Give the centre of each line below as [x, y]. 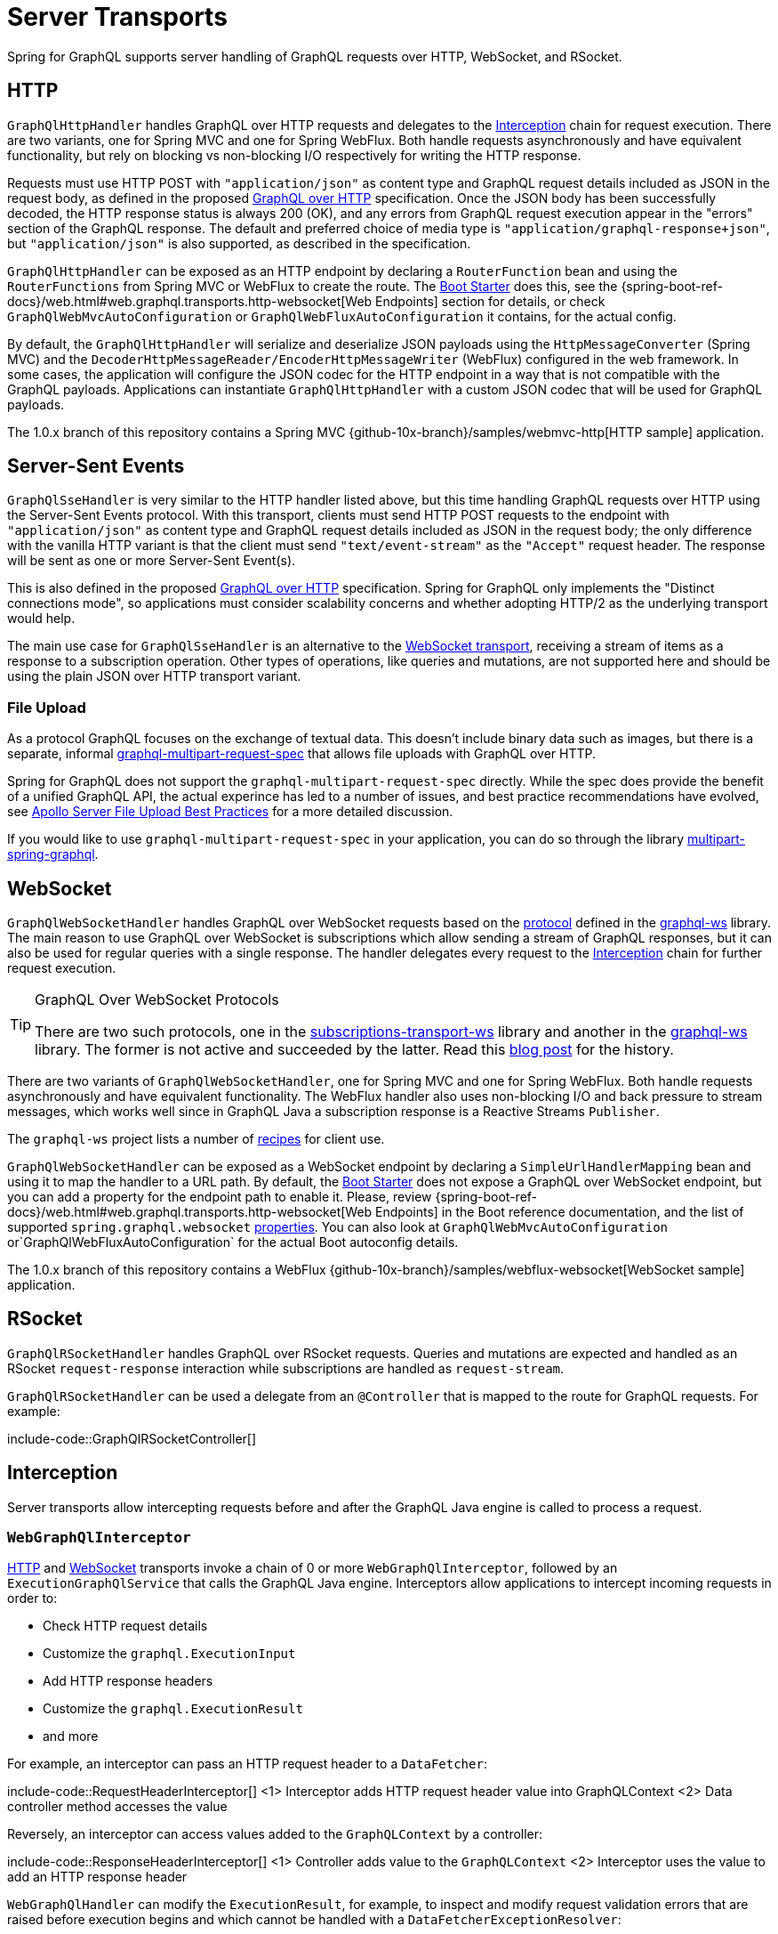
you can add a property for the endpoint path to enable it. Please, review [220, 1197]
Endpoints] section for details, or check [490, 301]
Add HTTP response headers [128, 1681]
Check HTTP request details [125, 1626]
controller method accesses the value [117, 1807]
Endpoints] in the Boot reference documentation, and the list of [560, 1212]
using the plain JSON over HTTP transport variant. [154, 676]
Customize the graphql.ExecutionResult [173, 1709]
